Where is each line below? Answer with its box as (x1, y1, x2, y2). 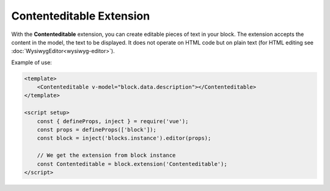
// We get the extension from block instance (37, 152, 176, 159)
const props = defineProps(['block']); (37, 126, 157, 134)
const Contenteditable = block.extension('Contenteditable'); (37, 160, 227, 167)
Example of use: (11, 59, 52, 66)
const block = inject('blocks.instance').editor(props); (37, 135, 211, 142)
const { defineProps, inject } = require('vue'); (37, 118, 189, 124)
